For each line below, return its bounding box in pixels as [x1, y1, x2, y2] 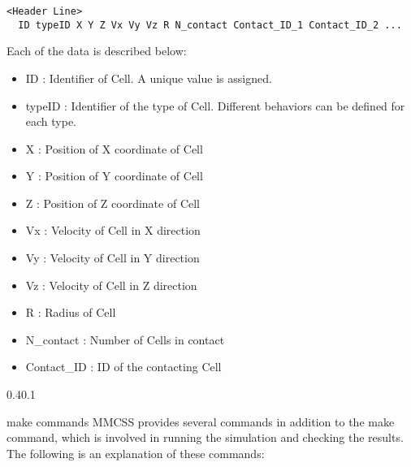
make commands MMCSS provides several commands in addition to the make [6, 413, 395, 430]
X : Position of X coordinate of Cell [25, 140, 203, 157]
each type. [25, 113, 77, 130]
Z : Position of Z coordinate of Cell [25, 194, 200, 211]
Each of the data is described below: [6, 42, 187, 59]
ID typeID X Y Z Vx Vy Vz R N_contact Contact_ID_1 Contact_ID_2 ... [18, 19, 402, 31]
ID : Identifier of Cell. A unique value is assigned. [25, 69, 272, 86]
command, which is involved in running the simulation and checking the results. [6, 429, 404, 446]
